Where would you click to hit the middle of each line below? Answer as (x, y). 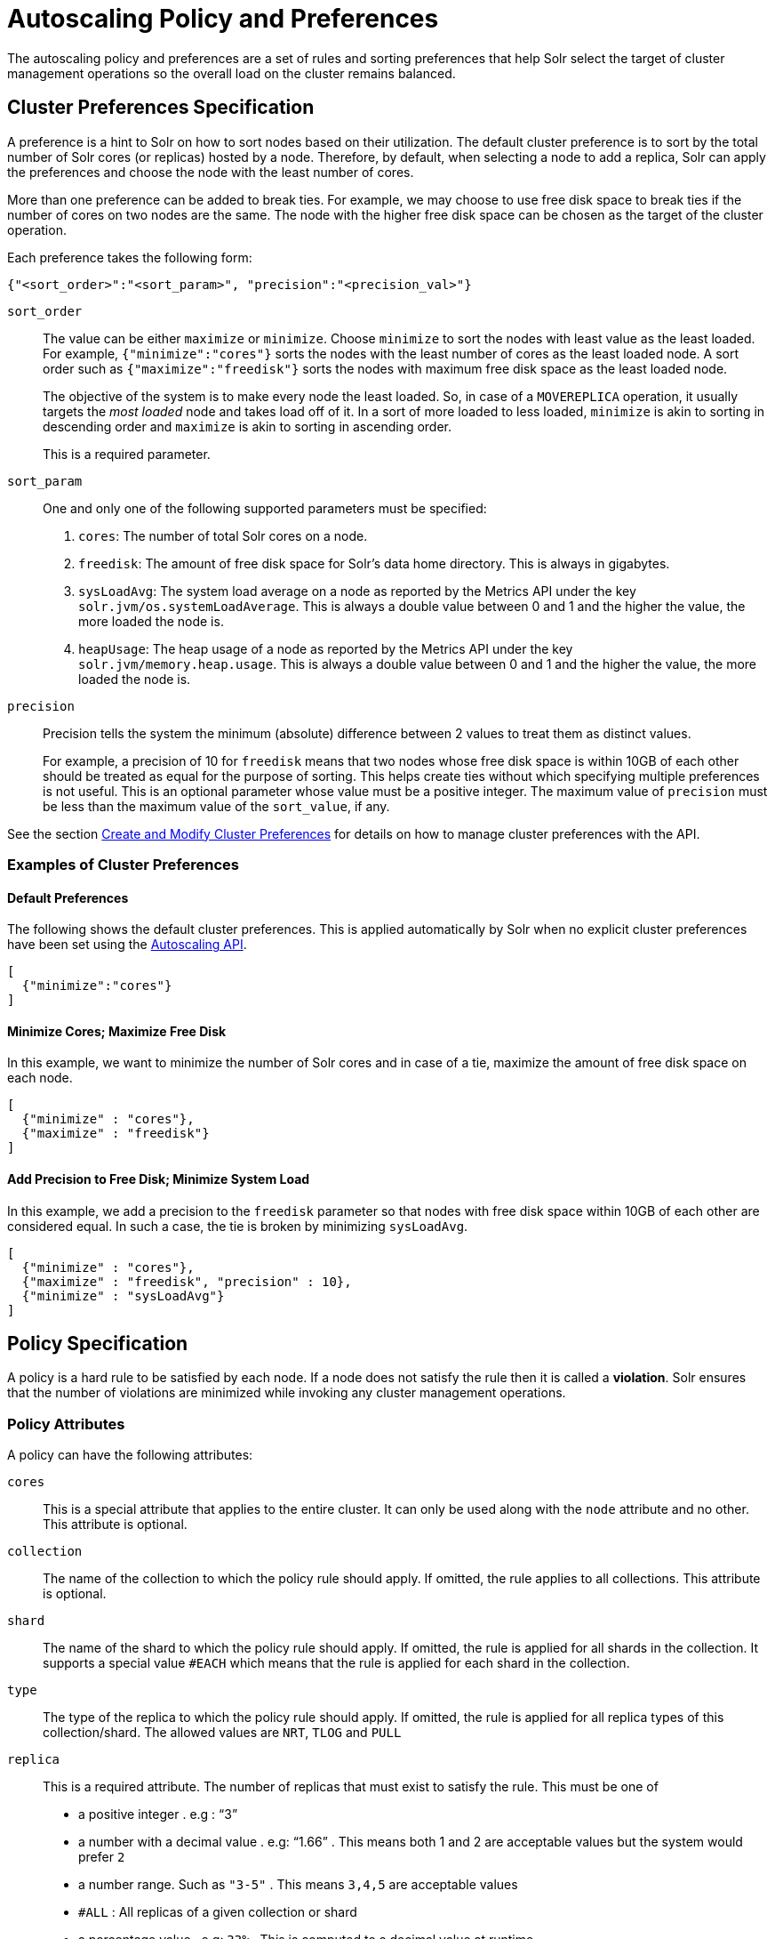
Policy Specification (98, 1344)
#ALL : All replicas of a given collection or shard (218, 1912)
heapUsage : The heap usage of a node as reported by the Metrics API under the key (326, 648)
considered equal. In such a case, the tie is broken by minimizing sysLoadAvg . (238, 1226)
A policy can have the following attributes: (130, 1455)
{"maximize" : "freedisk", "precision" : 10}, (187, 1281)
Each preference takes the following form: (130, 257)
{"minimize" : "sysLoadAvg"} (123, 1295)
